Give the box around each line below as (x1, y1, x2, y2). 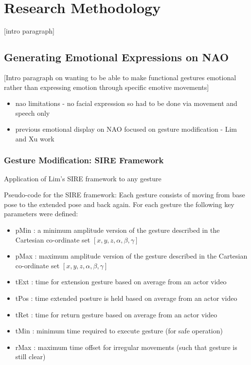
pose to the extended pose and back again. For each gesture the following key (4, 199, 234, 209)
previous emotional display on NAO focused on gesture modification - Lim (15, 124, 237, 134)
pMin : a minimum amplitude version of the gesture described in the (15, 225, 220, 235)
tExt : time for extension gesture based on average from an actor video (15, 277, 227, 287)
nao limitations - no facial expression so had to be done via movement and (15, 98, 237, 108)
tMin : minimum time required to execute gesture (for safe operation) (15, 326, 223, 336)
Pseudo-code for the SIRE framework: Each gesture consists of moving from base (4, 190, 245, 200)
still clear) (15, 351, 46, 362)
